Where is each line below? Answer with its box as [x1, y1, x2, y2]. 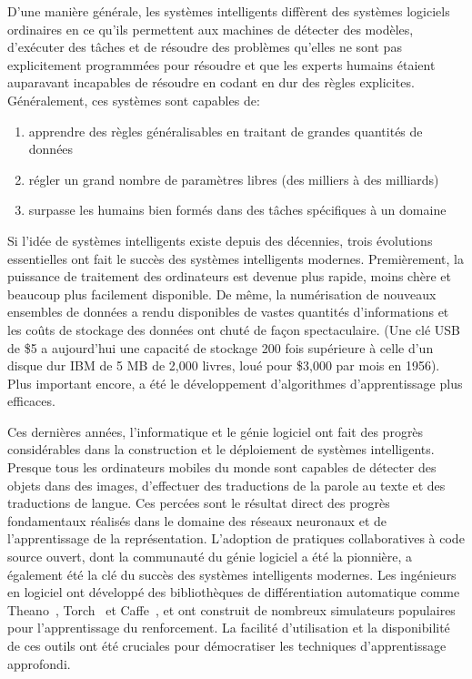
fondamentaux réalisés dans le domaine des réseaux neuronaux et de [7, 511, 387, 530]
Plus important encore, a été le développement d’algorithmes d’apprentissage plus [7, 373, 463, 392]
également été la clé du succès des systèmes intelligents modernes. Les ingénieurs [7, 564, 457, 583]
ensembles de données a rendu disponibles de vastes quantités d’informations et [7, 302, 449, 321]
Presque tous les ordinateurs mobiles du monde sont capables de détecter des [7, 458, 437, 477]
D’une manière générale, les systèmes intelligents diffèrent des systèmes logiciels [7, 2, 450, 20]
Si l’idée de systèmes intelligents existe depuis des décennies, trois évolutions [7, 230, 433, 249]
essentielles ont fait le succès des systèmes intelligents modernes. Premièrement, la [7, 248, 464, 268]
